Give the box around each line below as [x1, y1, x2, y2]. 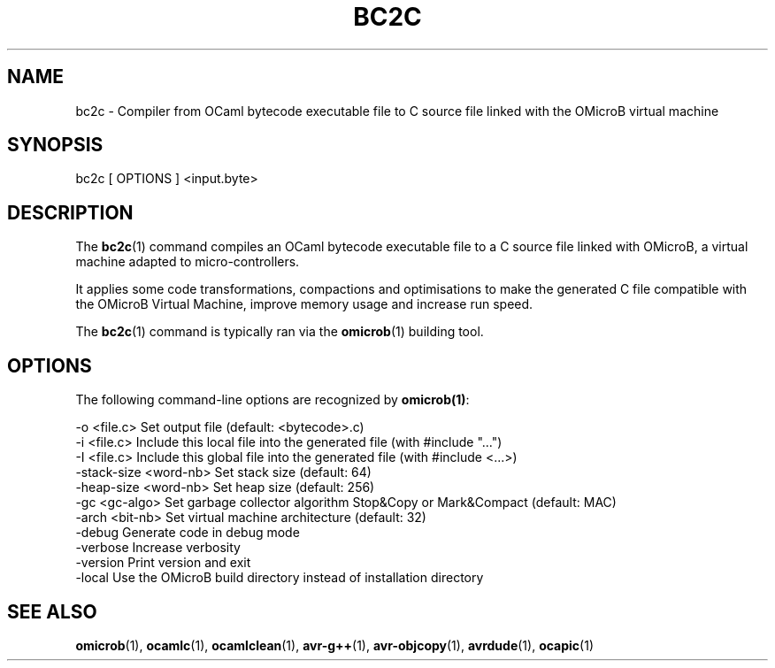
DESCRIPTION [7, 201, 134, 224]
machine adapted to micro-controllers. [75, 254, 300, 270]
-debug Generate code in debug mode [75, 525, 300, 541]
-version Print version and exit [75, 555, 251, 571]
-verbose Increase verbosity [75, 540, 241, 556]
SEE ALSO [7, 600, 97, 623]
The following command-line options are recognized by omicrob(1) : [75, 392, 470, 408]
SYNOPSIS [7, 134, 104, 157]
